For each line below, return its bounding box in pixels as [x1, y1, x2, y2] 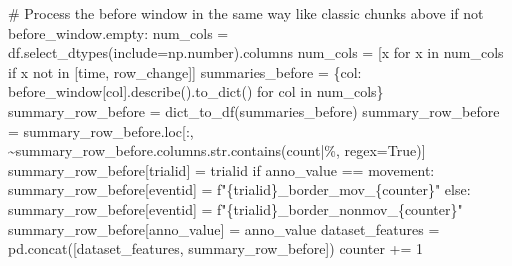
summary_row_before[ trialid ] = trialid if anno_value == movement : [8, 159, 435, 180]
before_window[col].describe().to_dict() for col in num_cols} [8, 81, 384, 102]
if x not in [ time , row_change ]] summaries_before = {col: [8, 61, 362, 82]
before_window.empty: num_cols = [8, 22, 229, 43]
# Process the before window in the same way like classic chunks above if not [8, 3, 484, 23]
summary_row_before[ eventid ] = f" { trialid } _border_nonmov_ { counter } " [8, 198, 463, 219]
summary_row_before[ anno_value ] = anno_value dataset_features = [8, 218, 440, 239]
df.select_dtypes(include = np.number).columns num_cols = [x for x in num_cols [8, 42, 504, 63]
